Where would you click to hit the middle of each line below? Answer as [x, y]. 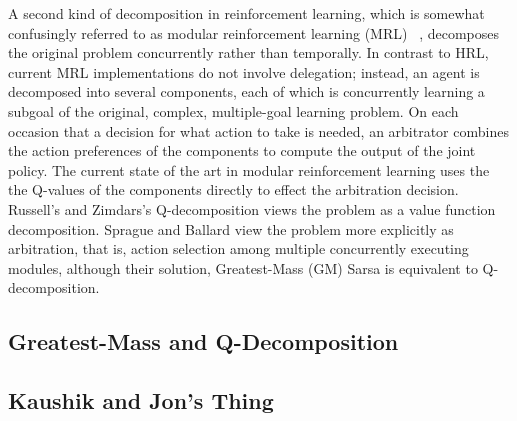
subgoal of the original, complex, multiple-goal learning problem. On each [233, 110]
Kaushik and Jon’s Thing [141, 400]
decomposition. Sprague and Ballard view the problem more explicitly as [231, 228]
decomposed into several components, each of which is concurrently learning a [246, 91]
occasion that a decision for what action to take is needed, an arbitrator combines [258, 130]
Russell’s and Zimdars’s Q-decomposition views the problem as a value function [252, 208]
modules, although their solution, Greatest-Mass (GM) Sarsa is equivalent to [243, 267]
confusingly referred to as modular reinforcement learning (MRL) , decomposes [253, 32]
